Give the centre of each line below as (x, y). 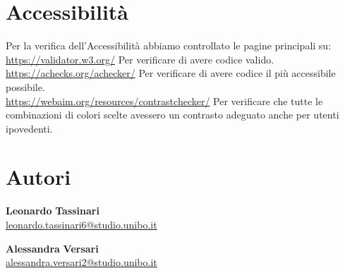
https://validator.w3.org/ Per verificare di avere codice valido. (140, 59)
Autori (38, 177)
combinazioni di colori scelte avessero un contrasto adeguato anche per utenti (172, 115)
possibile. (25, 86)
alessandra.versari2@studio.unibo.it (81, 262)
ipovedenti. (29, 128)
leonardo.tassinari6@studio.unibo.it (81, 224)
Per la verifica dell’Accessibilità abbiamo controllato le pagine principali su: (169, 45)
